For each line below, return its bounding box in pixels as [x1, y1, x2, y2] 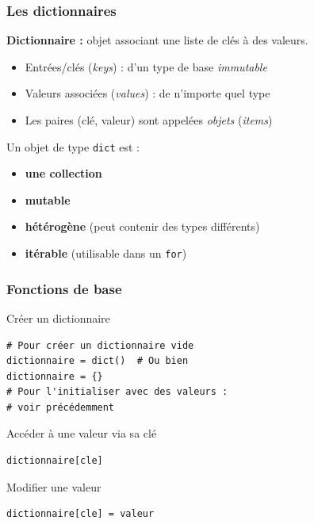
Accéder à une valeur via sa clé [6, 425, 157, 442]
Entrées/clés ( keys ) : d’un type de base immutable [25, 58, 267, 75]
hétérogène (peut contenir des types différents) [25, 218, 260, 235]
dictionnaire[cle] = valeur [6, 508, 155, 520]
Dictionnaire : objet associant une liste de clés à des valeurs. [6, 32, 308, 48]
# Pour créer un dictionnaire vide [6, 339, 194, 351]
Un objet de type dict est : [6, 138, 140, 155]
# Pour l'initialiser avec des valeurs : [6, 386, 228, 398]
